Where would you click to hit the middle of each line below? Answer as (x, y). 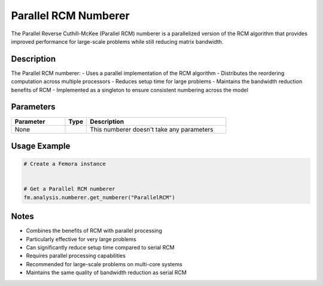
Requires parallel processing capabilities (76, 256)
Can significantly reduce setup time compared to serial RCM (100, 247)
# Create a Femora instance (65, 164)
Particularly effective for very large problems (81, 239)
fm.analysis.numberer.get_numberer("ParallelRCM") (100, 197)
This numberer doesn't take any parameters (152, 129)
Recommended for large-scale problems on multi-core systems (104, 264)
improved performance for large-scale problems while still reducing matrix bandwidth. (117, 41)
